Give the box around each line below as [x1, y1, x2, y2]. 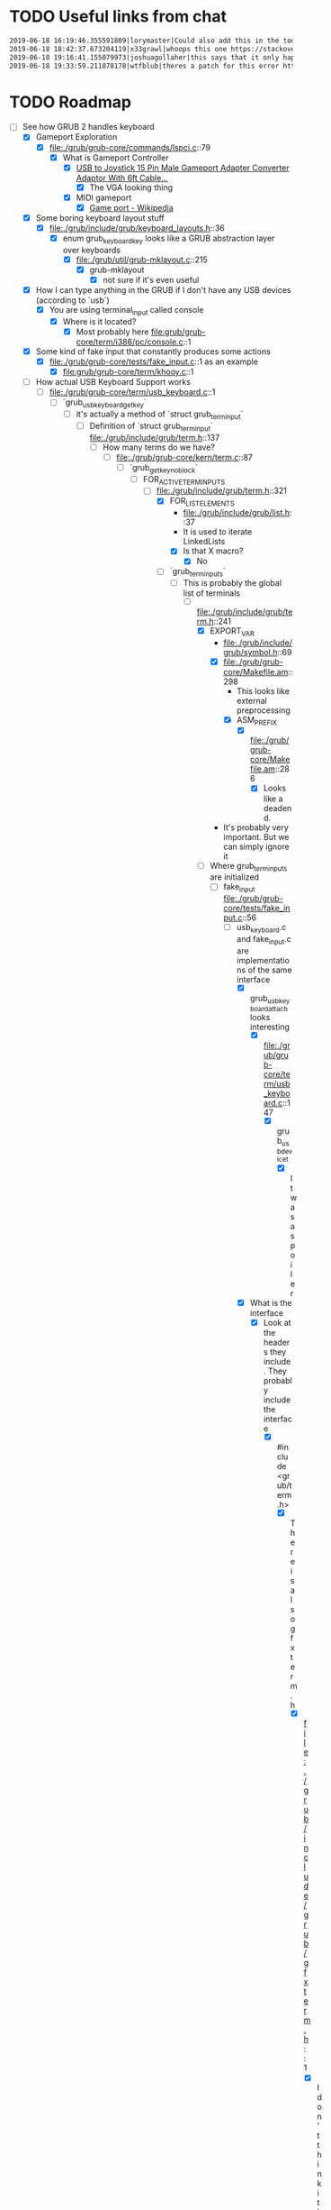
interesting [250, 1021, 291, 1033]
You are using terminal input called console [49, 305, 204, 317]
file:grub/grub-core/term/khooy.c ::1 [62, 367, 194, 378]
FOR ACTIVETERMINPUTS [142, 473, 226, 487]
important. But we [223, 831, 290, 842]
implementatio [237, 954, 290, 965]
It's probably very [223, 822, 290, 833]
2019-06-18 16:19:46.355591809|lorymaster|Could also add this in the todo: [9, 36, 304, 45]
